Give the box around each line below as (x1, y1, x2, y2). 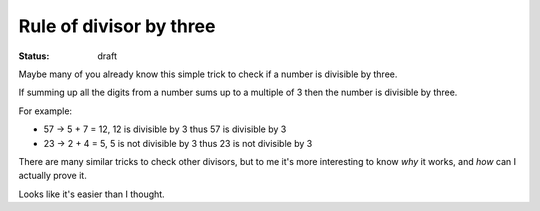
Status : (18, 50, 50, 62)
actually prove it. (18, 170, 87, 182)
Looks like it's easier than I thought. (18, 188, 165, 200)
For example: (18, 105, 73, 117)
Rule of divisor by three (18, 15, 216, 37)
